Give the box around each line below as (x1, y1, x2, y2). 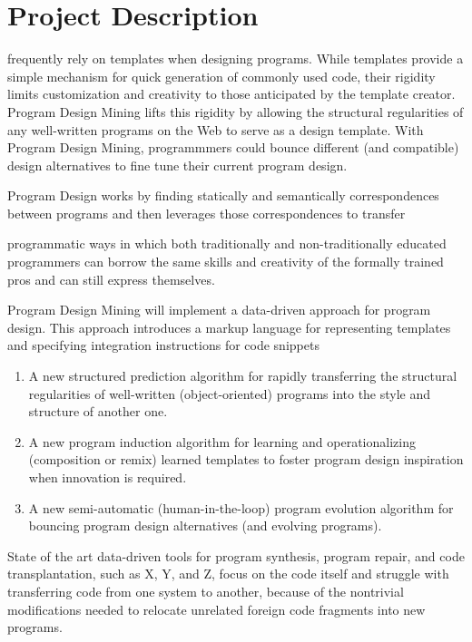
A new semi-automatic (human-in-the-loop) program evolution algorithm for (28, 498, 454, 517)
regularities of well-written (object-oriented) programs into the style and (28, 384, 431, 403)
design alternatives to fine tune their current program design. (7, 155, 348, 174)
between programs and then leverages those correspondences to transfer (7, 203, 406, 222)
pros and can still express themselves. (7, 269, 215, 288)
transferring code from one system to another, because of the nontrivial (7, 581, 404, 600)
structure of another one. (28, 402, 168, 421)
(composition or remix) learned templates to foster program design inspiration (28, 450, 464, 469)
